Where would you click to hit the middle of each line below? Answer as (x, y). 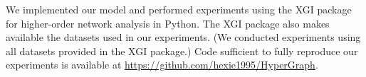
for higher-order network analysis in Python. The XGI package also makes (168, 23)
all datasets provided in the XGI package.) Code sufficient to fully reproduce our (182, 51)
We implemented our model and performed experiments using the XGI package (179, 9)
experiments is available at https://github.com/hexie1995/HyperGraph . (162, 65)
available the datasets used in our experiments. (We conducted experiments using (183, 37)
